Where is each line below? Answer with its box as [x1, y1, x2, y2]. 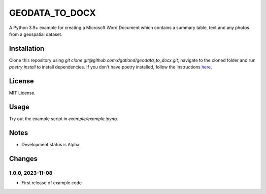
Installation [9, 44, 44, 53]
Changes [9, 154, 38, 162]
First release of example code [21, 180, 82, 186]
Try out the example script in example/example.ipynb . [9, 116, 118, 122]
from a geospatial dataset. [9, 31, 63, 37]
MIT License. [9, 90, 35, 96]
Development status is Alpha [21, 141, 80, 147]
